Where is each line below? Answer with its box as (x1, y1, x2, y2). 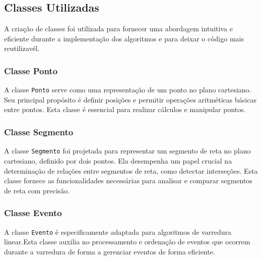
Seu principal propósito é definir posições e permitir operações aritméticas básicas (4, 94, 256, 105)
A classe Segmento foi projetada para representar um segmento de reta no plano (4, 145, 251, 156)
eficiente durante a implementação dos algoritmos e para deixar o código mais (4, 33, 244, 43)
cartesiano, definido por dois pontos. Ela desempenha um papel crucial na (4, 155, 232, 166)
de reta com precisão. (4, 185, 70, 195)
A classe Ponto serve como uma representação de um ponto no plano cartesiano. (4, 84, 251, 95)
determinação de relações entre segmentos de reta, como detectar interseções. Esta (4, 165, 258, 176)
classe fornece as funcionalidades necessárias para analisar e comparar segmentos (4, 175, 252, 186)
